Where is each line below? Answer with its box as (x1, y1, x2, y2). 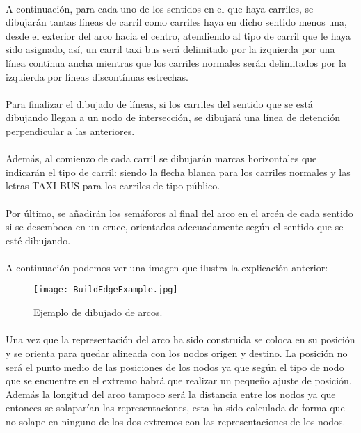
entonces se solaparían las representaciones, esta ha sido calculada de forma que (6, 400, 345, 415)
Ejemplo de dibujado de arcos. (33, 305, 163, 320)
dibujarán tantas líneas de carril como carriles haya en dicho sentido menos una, (6, 15, 347, 29)
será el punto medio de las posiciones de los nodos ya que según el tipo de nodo (6, 359, 344, 374)
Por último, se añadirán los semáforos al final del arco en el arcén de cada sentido (6, 205, 353, 220)
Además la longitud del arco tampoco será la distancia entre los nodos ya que (6, 386, 336, 401)
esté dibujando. (6, 233, 71, 247)
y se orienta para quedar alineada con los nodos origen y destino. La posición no (6, 345, 348, 360)
